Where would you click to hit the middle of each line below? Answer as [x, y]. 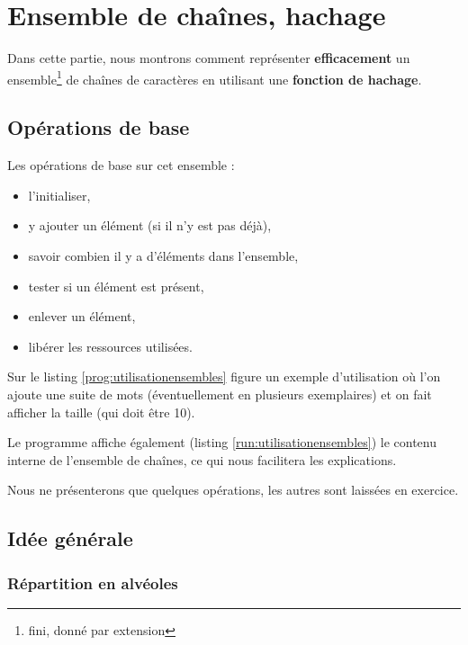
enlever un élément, [82, 316]
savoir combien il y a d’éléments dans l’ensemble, [163, 255]
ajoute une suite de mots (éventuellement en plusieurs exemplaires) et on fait [220, 394]
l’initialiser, [59, 195]
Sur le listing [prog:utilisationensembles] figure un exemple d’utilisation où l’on [224, 376]
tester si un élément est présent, [116, 286]
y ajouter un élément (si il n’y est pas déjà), [150, 225]
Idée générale [70, 538]
